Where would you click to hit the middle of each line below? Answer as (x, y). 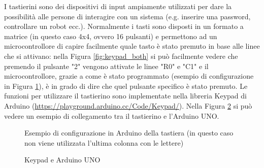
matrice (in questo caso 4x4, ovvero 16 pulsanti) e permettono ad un (111, 36)
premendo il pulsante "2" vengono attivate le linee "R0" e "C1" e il (106, 66)
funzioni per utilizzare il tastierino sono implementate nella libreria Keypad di (125, 96)
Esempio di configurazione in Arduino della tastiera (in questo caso (129, 133)
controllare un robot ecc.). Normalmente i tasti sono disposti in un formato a (124, 26)
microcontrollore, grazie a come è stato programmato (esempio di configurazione (129, 76)
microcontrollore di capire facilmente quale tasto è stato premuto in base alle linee (132, 46)
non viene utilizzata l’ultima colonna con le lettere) (104, 142)
